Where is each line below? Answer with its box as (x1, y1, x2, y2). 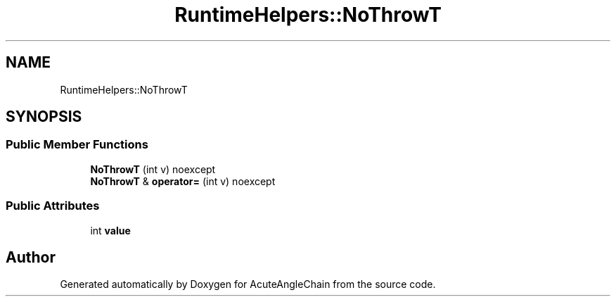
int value (90, 224, 131, 237)
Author (6, 248, 56, 266)
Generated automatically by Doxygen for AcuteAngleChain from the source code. (60, 278, 436, 291)
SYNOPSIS (6, 108, 82, 126)
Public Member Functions (6, 137, 148, 152)
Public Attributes (6, 199, 100, 213)
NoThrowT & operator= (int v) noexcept (90, 175, 276, 187)
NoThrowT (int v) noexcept (90, 163, 216, 175)
